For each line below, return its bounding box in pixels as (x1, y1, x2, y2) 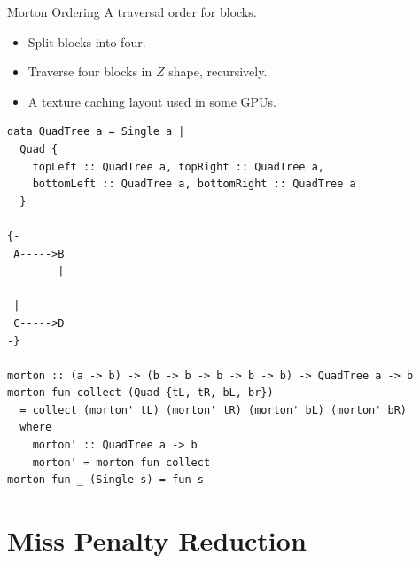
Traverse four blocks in (27, 62, 152, 81)
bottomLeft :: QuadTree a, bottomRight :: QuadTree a (32, 178, 356, 191)
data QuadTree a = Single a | (7, 125, 185, 139)
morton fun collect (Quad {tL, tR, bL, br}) (7, 386, 274, 400)
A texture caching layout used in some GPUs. (27, 91, 276, 110)
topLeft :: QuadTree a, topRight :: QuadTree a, (32, 160, 324, 173)
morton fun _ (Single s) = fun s (7, 473, 204, 487)
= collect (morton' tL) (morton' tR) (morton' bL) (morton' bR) (19, 403, 408, 416)
